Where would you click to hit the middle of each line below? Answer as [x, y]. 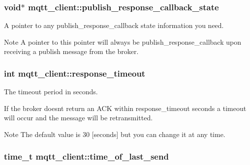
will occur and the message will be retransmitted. [78, 118]
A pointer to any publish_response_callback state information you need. [114, 25]
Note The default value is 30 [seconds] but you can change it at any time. [115, 134]
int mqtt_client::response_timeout [75, 73]
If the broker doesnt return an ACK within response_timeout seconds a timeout [125, 108]
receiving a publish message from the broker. [71, 51]
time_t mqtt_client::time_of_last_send [86, 156]
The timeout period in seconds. [51, 92]
